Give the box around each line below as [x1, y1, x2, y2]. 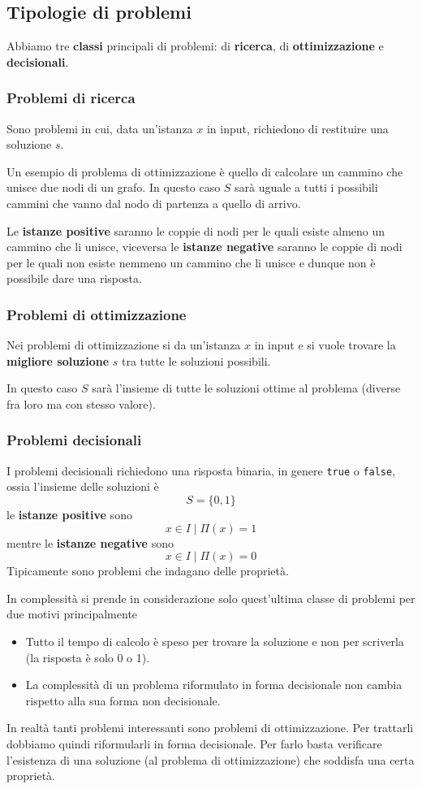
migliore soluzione [6, 352, 110, 369]
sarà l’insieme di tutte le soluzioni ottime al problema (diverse [92, 379, 401, 397]
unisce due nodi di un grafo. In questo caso [6, 179, 221, 196]
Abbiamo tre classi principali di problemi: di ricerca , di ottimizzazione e [6, 37, 384, 54]
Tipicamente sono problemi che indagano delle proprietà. [6, 562, 289, 579]
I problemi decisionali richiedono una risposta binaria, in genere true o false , [6, 462, 396, 479]
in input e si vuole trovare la [254, 336, 396, 353]
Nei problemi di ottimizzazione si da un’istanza [6, 336, 241, 353]
